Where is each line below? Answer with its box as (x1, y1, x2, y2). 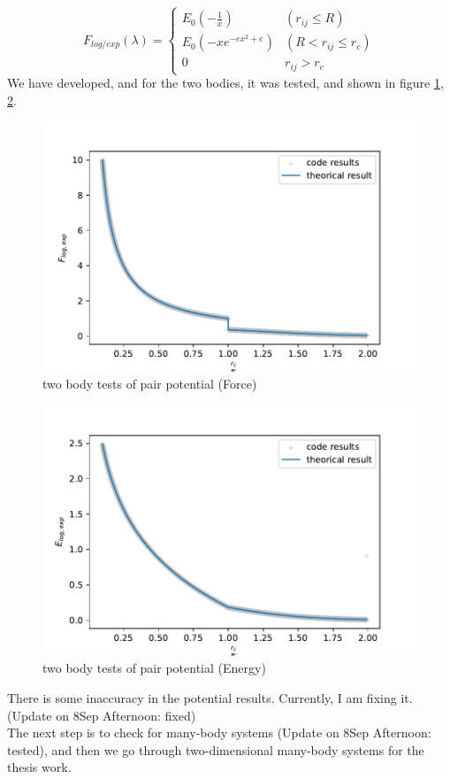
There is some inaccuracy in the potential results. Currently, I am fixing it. (7, 688, 413, 706)
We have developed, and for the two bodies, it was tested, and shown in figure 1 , (7, 73, 444, 92)
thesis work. (7, 758, 72, 776)
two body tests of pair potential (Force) (42, 374, 257, 393)
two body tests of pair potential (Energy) (42, 659, 266, 677)
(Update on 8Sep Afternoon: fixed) (7, 706, 196, 724)
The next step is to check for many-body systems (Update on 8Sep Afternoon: (7, 723, 431, 742)
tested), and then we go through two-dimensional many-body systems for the (7, 740, 424, 759)
